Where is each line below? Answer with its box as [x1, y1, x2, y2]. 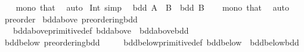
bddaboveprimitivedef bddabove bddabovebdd [13, 24, 189, 37]
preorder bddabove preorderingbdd [4, 12, 138, 25]
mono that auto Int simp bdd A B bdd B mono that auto [15, 1, 289, 13]
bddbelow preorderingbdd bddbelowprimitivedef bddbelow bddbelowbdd [4, 35, 299, 48]
